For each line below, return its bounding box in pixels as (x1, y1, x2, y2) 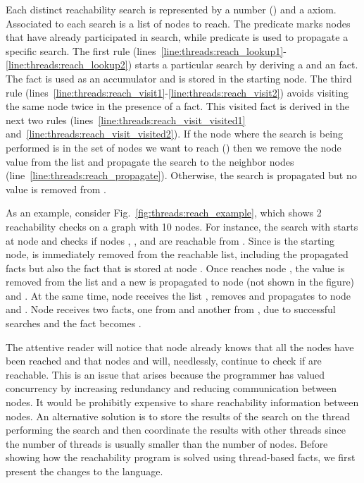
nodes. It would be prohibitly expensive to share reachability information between (6, 395, 359, 410)
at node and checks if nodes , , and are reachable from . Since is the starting (6, 233, 335, 247)
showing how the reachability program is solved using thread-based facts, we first (6, 450, 356, 465)
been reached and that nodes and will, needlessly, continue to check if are (6, 353, 322, 368)
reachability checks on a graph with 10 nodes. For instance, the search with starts (6, 219, 358, 233)
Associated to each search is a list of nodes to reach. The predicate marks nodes (6, 16, 351, 30)
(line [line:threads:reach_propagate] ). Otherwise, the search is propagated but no (6, 168, 357, 183)
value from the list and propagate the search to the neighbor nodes (6, 154, 294, 169)
